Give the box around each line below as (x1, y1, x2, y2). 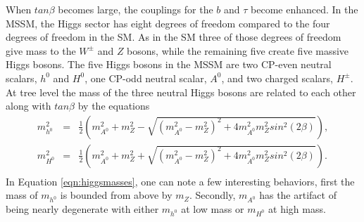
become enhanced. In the (251, 2, 358, 16)
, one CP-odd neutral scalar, (84, 70, 207, 85)
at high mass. (268, 202, 326, 216)
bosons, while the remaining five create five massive (127, 43, 349, 58)
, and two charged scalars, (221, 70, 333, 85)
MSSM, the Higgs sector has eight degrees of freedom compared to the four (6, 15, 330, 30)
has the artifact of (259, 188, 337, 202)
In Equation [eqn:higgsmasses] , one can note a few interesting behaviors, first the (6, 174, 355, 188)
